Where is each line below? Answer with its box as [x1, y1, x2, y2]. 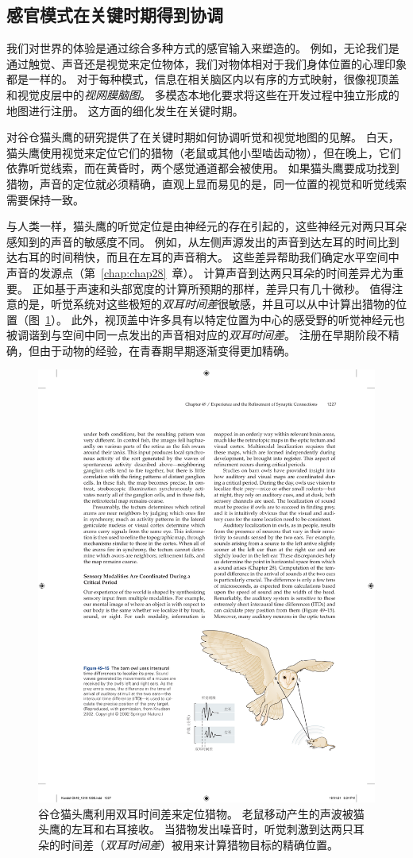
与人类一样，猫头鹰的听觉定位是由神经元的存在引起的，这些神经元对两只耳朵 [6, 218, 407, 234]
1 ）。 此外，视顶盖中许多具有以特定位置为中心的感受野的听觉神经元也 [45, 311, 405, 327]
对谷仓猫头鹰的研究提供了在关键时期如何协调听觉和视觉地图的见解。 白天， [6, 129, 399, 145]
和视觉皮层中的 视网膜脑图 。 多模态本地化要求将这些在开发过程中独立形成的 [6, 86, 399, 102]
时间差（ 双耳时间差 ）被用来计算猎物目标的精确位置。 [60, 837, 338, 853]
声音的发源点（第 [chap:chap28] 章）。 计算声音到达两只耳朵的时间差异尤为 [6, 264, 393, 280]
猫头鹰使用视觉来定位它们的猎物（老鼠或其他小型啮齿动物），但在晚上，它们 [6, 144, 401, 160]
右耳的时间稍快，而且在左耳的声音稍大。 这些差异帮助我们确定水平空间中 [17, 249, 399, 265]
